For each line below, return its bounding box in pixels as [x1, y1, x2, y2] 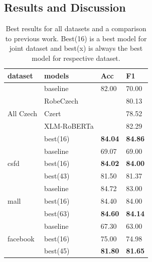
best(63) [44, 208, 70, 218]
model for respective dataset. [32, 52, 120, 63]
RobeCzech [44, 96, 78, 106]
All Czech [8, 108, 38, 119]
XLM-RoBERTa [44, 120, 94, 131]
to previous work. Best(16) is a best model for [5, 33, 147, 43]
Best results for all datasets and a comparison [6, 23, 146, 34]
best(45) [44, 245, 70, 256]
